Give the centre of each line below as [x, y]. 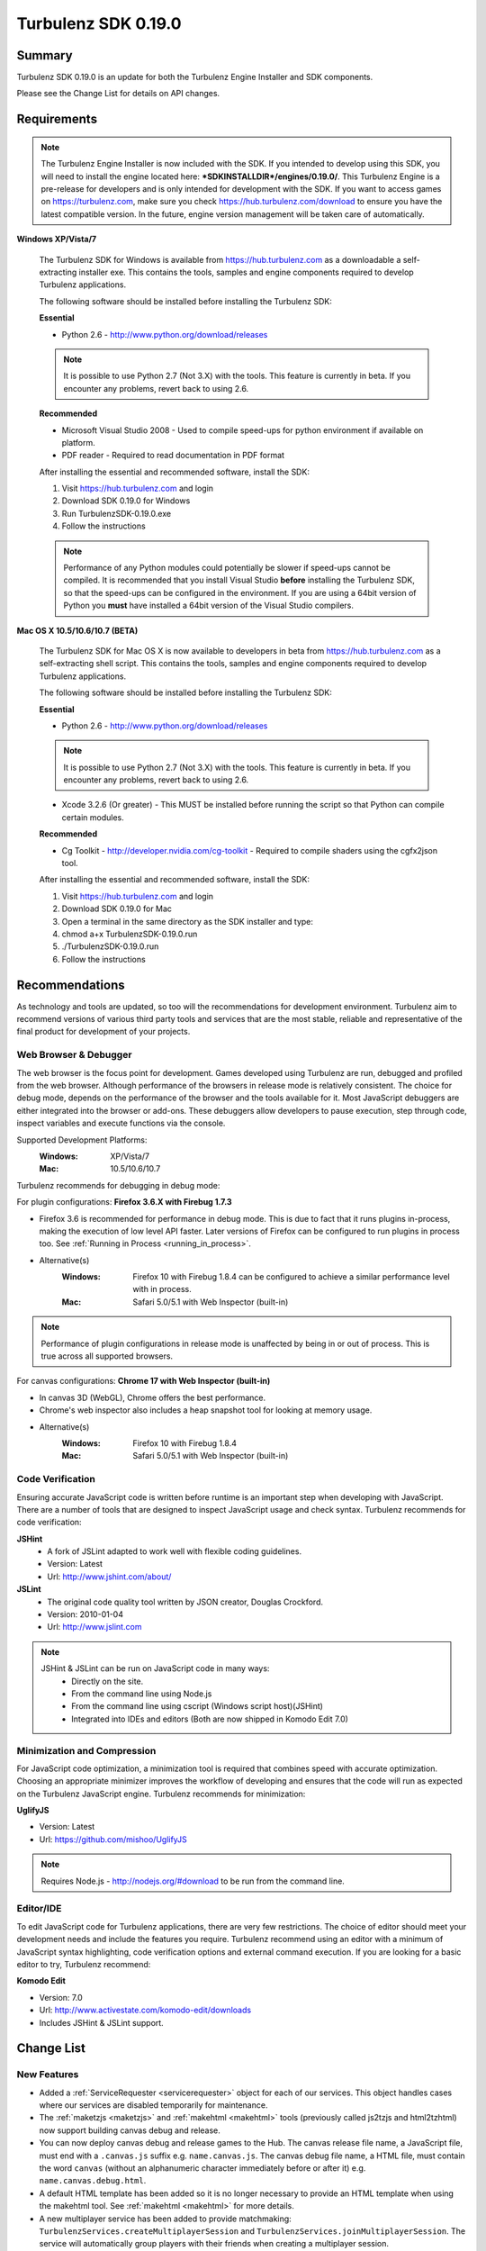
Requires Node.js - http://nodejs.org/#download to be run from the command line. [193, 1881]
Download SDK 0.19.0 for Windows [126, 501]
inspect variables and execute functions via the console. [121, 1123]
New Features [48, 2075]
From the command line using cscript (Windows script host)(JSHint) [198, 1706]
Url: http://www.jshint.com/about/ [109, 1577]
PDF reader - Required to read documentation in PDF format [173, 456]
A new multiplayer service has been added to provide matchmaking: [165, 2219]
